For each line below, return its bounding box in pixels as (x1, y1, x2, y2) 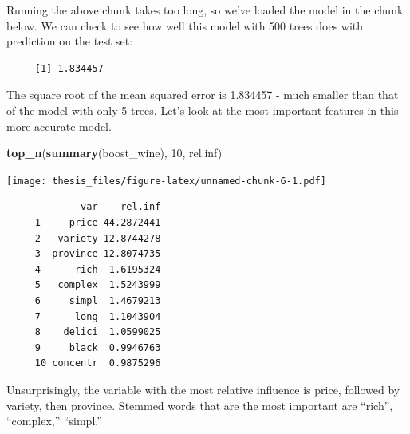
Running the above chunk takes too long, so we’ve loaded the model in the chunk (6, 2, 404, 18)
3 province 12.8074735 (34, 248, 161, 260)
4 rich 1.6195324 (34, 263, 161, 275)
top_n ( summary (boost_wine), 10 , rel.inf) (6, 144, 223, 161)
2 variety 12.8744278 (34, 232, 161, 244)
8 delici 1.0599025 (34, 326, 161, 338)
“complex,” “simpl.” (6, 412, 102, 429)
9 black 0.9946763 (34, 341, 161, 353)
